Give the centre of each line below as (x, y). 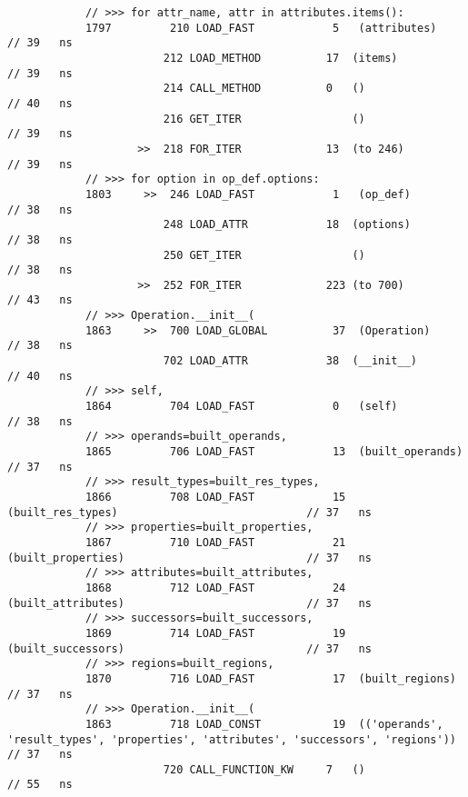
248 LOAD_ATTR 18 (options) (287, 225)
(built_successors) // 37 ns (189, 648)
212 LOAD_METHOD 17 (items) (280, 58)
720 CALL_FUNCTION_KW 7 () (264, 769)
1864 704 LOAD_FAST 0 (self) (241, 407)
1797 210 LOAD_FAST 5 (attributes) (261, 28)
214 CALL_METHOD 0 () (264, 89)
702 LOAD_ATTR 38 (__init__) (290, 361)
